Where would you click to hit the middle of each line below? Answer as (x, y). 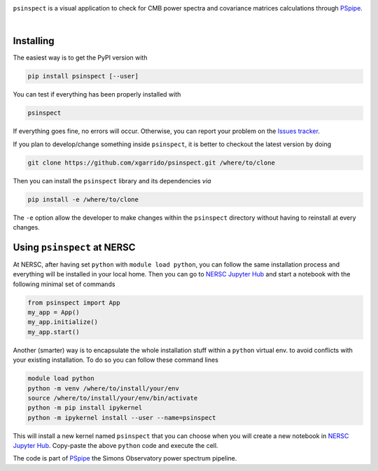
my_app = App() (54, 312)
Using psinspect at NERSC (74, 247)
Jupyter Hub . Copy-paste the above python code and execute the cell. (115, 446)
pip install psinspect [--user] (83, 76)
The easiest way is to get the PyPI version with (80, 58)
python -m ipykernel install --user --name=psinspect (122, 417)
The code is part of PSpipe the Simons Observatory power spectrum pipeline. (125, 458)
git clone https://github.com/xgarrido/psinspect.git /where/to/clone (152, 162)
